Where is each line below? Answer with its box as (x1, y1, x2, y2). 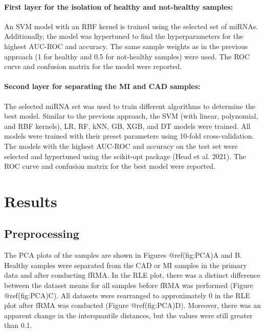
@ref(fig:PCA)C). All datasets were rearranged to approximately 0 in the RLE (4, 290, 250, 300)
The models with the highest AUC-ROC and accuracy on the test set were (4, 140, 238, 151)
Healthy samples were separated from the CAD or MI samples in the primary (4, 259, 247, 270)
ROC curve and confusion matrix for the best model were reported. (4, 161, 215, 171)
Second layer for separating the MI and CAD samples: (4, 81, 201, 92)
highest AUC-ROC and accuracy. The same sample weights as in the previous (4, 40, 248, 51)
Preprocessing (4, 226, 79, 241)
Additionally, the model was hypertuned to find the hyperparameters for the (4, 31, 244, 41)
